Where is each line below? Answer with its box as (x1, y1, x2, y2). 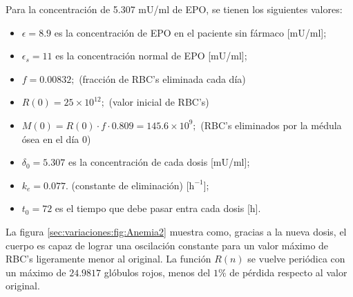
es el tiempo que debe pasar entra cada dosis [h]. (55, 201, 261, 215)
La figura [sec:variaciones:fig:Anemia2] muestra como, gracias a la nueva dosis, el (6, 224, 347, 238)
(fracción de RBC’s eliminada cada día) (79, 71, 246, 86)
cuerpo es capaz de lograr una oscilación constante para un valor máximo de (6, 238, 329, 252)
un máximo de (6, 265, 66, 279)
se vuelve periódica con (247, 251, 345, 266)
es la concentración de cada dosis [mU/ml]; (68, 155, 250, 169)
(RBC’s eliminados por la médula (200, 117, 342, 132)
